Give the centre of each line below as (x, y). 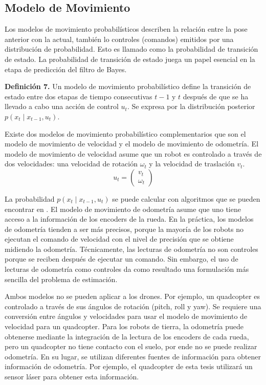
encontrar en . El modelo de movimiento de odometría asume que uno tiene (123, 209)
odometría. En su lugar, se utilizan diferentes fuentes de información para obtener (133, 356)
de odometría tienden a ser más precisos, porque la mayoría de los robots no (124, 229)
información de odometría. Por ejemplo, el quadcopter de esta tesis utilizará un (129, 366)
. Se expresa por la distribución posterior (191, 106)
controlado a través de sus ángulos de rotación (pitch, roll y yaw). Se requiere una (133, 306)
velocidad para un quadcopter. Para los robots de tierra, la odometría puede (124, 326)
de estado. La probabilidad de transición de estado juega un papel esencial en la (130, 59)
